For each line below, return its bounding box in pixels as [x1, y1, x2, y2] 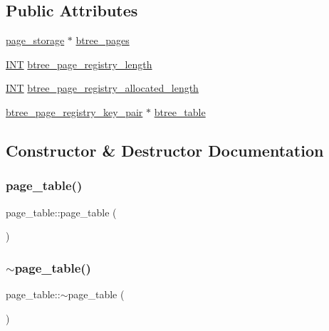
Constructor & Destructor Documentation [6, 139, 324, 161]
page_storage [6, 33, 65, 48]
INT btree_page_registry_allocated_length [6, 80, 199, 95]
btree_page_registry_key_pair [6, 104, 143, 119]
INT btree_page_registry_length [6, 56, 152, 71]
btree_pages [75, 33, 130, 48]
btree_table [154, 104, 206, 119]
